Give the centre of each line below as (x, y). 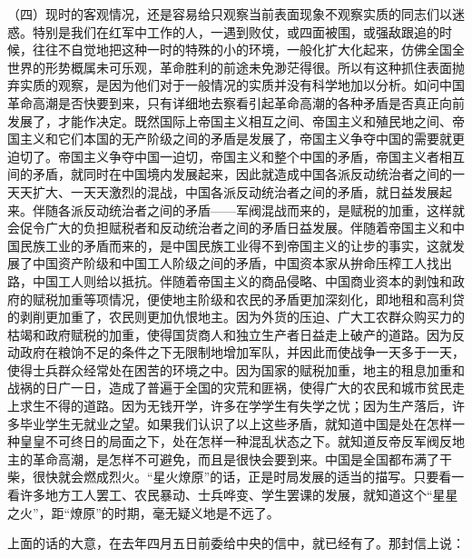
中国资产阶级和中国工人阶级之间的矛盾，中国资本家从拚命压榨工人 (229, 263)
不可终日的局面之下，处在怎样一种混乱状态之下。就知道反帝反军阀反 (248, 441)
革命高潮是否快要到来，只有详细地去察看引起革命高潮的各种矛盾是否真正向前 (236, 102)
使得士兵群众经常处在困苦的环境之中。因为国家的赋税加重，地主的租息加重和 (236, 369)
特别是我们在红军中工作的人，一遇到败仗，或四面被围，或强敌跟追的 (236, 31)
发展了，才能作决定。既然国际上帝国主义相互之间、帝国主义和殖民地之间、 (230, 120)
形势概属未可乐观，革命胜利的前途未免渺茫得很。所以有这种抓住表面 (248, 67)
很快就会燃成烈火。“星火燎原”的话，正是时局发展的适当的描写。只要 (236, 477)
